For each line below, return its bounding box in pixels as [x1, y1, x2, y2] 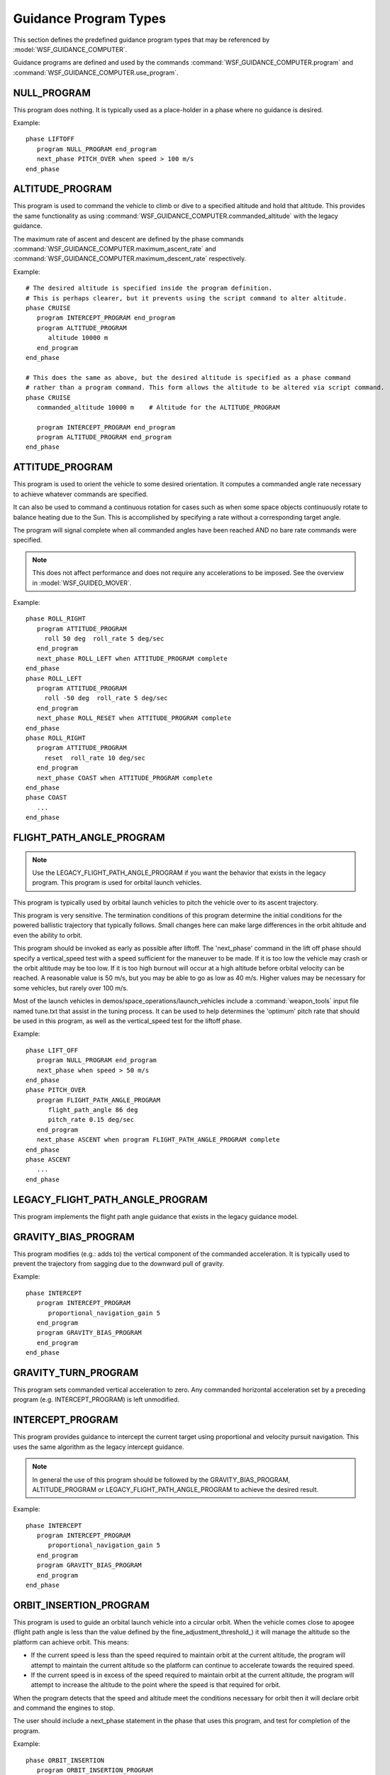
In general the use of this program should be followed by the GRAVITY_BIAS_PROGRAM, [32, 1475, 291, 1484]
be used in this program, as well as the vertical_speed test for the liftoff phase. [13, 1016, 243, 1025]
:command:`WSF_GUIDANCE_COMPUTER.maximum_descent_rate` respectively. [13, 254, 247, 263]
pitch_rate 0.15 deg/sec [48, 1115, 135, 1124]
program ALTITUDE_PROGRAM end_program [36, 433, 172, 442]
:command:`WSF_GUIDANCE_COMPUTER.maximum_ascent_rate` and [13, 245, 216, 253]
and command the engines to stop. [13, 1704, 115, 1713]
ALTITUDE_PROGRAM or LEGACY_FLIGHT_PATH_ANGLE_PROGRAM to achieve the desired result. [32, 1485, 319, 1494]
